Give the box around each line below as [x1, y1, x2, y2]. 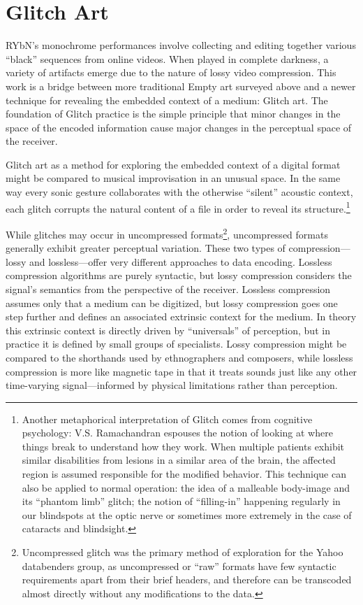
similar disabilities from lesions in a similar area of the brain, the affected [22, 453, 336, 467]
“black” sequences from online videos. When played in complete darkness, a [6, 51, 329, 66]
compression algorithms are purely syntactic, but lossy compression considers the [6, 268, 352, 283]
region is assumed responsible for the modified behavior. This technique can [22, 467, 346, 481]
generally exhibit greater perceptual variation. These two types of [6, 241, 286, 255]
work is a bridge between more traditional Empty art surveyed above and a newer [6, 78, 356, 93]
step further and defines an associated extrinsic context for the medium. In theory [6, 309, 357, 324]
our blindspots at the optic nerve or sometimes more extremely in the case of [22, 507, 352, 522]
